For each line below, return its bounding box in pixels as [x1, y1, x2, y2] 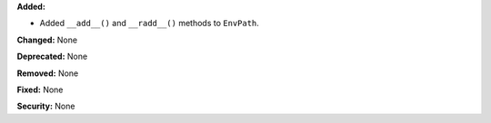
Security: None [16, 100, 75, 112]
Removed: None [16, 68, 79, 79]
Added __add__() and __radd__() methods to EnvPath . [39, 18, 259, 29]
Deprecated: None [16, 51, 88, 62]
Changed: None [16, 34, 77, 45]
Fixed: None [16, 84, 64, 95]
